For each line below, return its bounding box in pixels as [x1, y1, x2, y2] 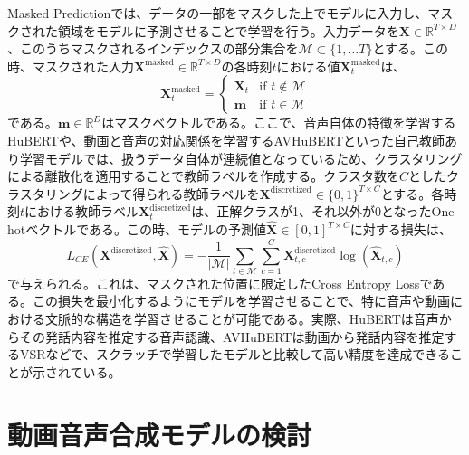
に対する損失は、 [349, 220, 452, 239]
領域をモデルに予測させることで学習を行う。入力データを [57, 21, 399, 40]
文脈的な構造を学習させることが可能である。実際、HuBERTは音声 [44, 309, 439, 328]
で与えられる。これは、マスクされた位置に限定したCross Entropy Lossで [7, 273, 433, 292]
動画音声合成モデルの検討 [7, 415, 312, 452]
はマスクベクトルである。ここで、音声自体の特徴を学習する [101, 113, 456, 132]
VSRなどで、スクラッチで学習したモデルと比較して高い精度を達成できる [19, 345, 451, 364]
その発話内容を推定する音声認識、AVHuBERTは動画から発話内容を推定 [19, 327, 445, 346]
